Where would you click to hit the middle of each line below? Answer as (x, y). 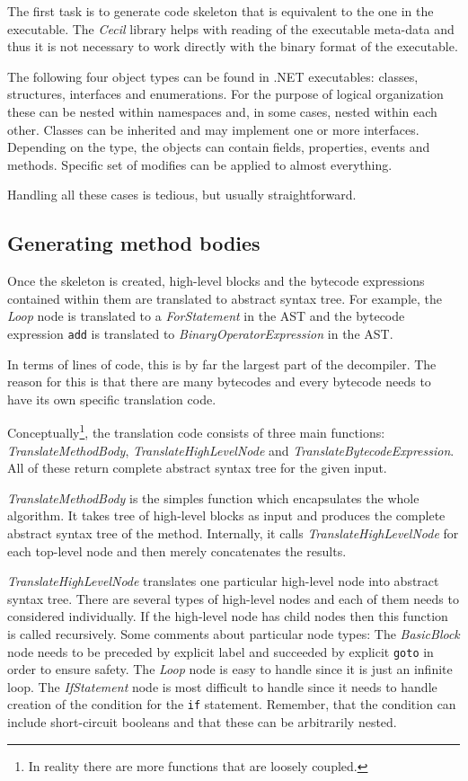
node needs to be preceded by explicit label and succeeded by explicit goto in (221, 651)
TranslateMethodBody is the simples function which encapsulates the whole (213, 497)
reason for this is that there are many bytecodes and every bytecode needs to (219, 382)
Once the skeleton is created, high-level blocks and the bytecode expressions (216, 281)
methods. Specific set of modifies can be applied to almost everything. (200, 164)
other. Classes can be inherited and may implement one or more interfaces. (213, 129)
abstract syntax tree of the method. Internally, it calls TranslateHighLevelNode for (233, 532)
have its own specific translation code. (112, 399)
